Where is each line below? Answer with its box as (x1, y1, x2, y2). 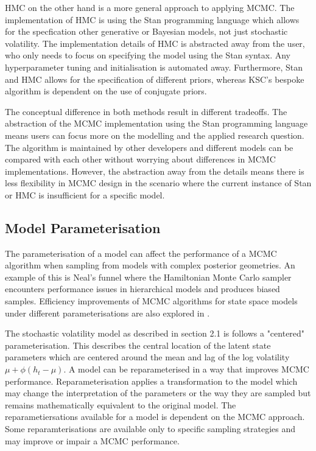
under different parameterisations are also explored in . (5, 306, 210, 319)
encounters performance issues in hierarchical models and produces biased (5, 282, 280, 295)
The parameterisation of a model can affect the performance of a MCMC (5, 246, 277, 259)
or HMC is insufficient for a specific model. (5, 188, 165, 201)
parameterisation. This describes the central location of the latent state (5, 338, 271, 351)
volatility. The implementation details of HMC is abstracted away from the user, (5, 37, 305, 49)
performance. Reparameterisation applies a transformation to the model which (5, 374, 298, 387)
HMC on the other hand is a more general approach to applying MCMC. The (5, 1, 295, 13)
